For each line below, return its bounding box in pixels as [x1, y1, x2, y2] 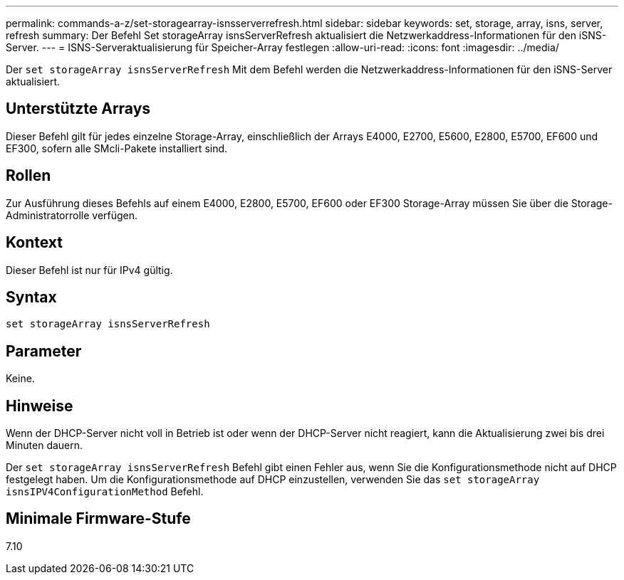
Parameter [6, 342, 82, 360]
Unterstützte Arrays [6, 100, 151, 118]
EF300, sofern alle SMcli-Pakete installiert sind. [6, 142, 228, 154]
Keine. [6, 372, 35, 385]
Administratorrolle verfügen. [6, 209, 138, 221]
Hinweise [6, 396, 73, 415]
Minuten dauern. [6, 439, 83, 452]
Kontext [6, 233, 63, 252]
